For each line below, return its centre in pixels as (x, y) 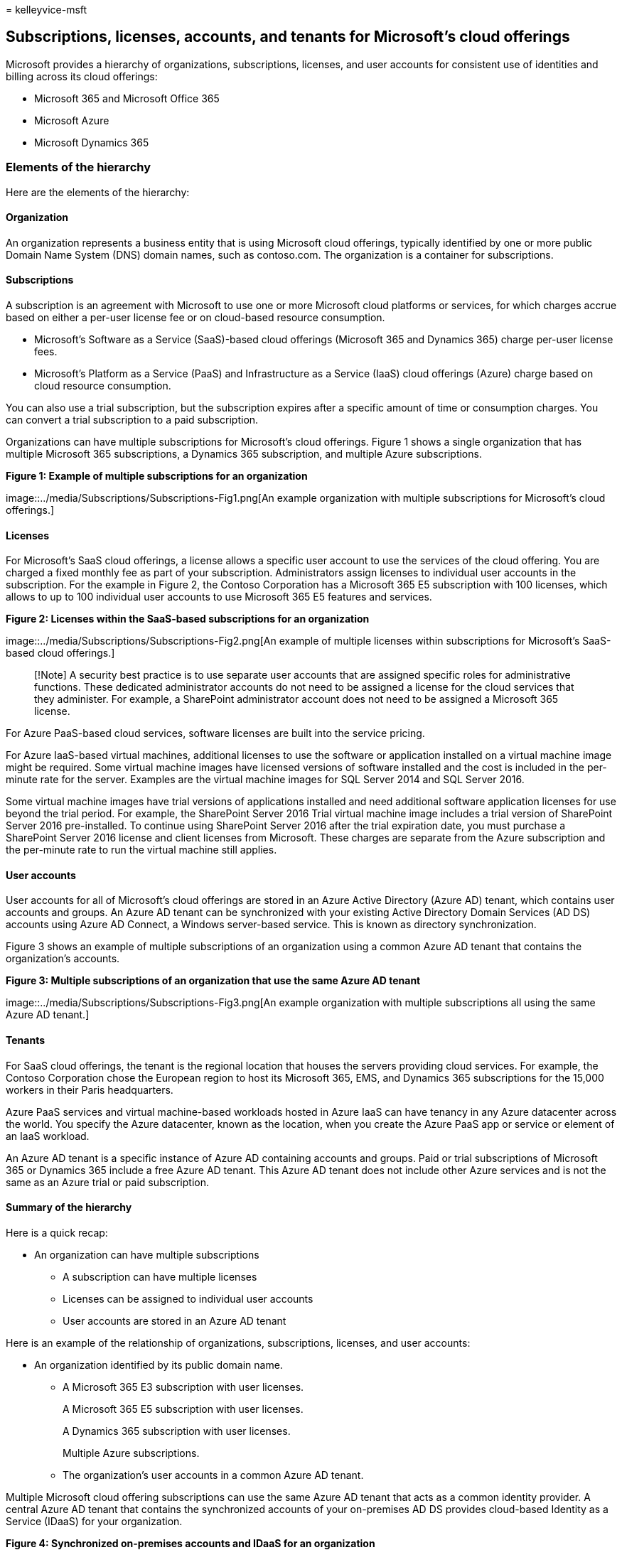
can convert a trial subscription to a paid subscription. (132, 420)
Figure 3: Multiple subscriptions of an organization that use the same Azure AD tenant (213, 981)
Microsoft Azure (72, 120)
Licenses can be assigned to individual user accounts (188, 1298)
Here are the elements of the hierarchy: (98, 192)
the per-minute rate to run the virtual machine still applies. (141, 850)
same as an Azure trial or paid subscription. (107, 1182)
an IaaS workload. (48, 1136)
